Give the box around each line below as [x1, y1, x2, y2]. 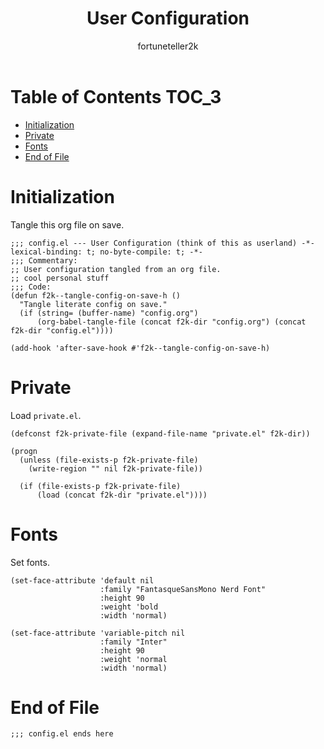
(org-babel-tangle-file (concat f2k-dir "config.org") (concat [36, 317, 307, 327]
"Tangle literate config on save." [19, 299, 168, 309]
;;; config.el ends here [10, 729, 114, 739]
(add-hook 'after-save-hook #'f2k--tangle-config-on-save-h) [10, 343, 271, 353]
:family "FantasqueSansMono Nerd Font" [99, 584, 267, 594]
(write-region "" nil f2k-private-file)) [28, 463, 203, 474]
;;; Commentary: [10, 255, 78, 266]
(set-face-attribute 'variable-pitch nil [10, 628, 186, 638]
